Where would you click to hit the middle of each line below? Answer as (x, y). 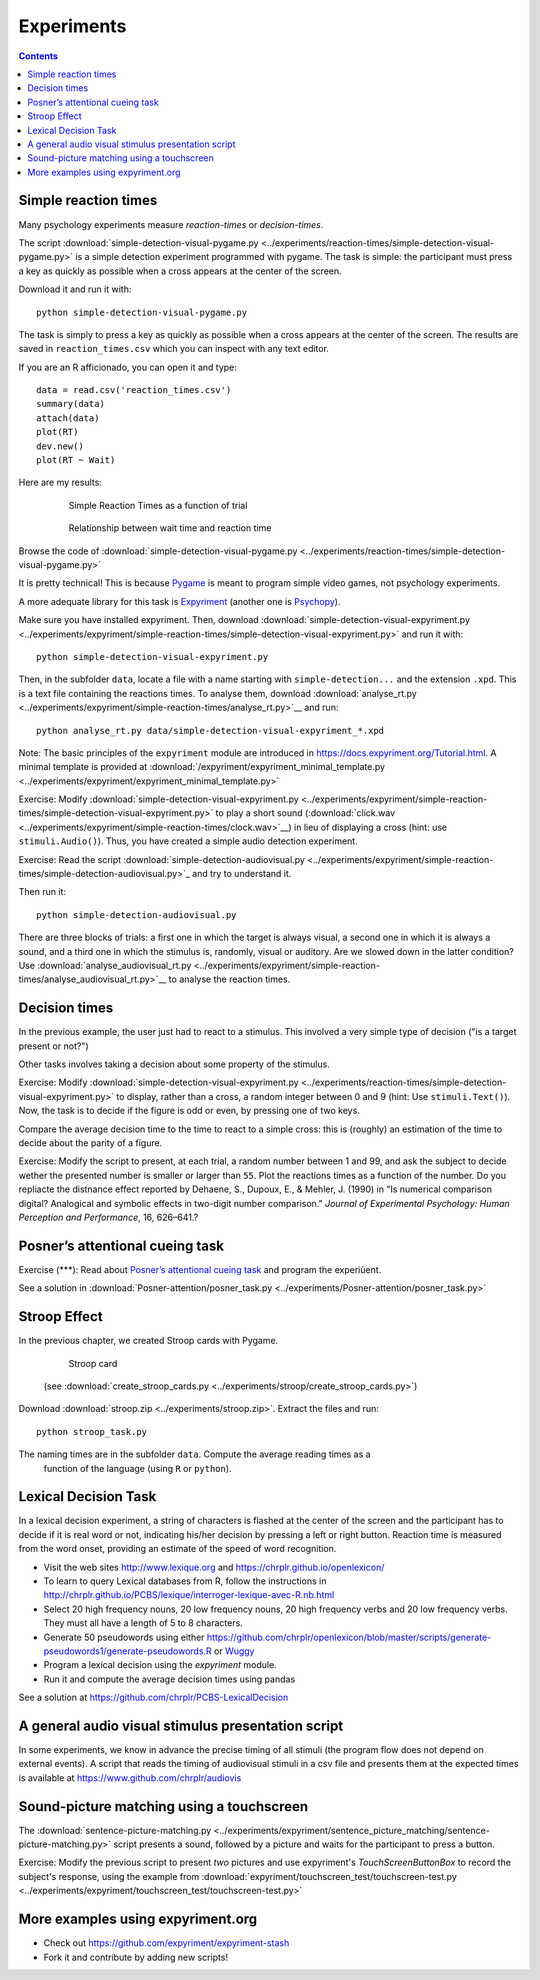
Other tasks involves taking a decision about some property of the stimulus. (174, 1064)
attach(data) (68, 418)
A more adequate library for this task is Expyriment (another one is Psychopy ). (179, 601)
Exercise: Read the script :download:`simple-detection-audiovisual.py (161, 859)
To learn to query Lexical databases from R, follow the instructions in (185, 1581)
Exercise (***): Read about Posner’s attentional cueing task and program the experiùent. (200, 1269)
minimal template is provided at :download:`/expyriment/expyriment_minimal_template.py (201, 767)
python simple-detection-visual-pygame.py (142, 312)
